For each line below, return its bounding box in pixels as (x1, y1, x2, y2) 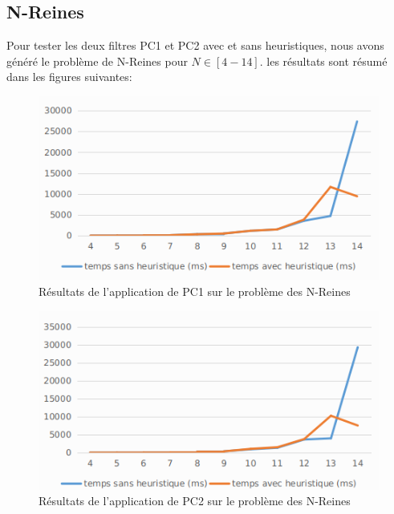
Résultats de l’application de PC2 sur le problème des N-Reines (39, 492, 351, 509)
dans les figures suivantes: (6, 68, 132, 85)
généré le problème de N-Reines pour (6, 52, 188, 69)
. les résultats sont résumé (259, 52, 388, 69)
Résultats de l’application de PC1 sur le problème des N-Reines (39, 282, 351, 299)
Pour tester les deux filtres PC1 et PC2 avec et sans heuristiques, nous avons (6, 37, 384, 54)
